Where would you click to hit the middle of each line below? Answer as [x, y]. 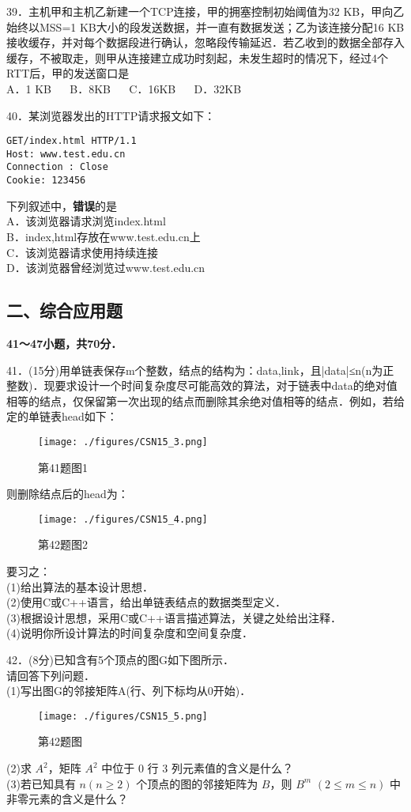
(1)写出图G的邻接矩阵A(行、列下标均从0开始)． [129, 691]
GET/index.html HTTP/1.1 [72, 141]
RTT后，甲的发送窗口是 [68, 73]
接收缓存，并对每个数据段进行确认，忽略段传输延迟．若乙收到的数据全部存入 [205, 42]
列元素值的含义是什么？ [232, 768]
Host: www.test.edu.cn [66, 154]
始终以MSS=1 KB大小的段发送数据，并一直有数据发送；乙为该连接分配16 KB [205, 26]
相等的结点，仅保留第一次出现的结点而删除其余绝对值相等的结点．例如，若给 [205, 400]
